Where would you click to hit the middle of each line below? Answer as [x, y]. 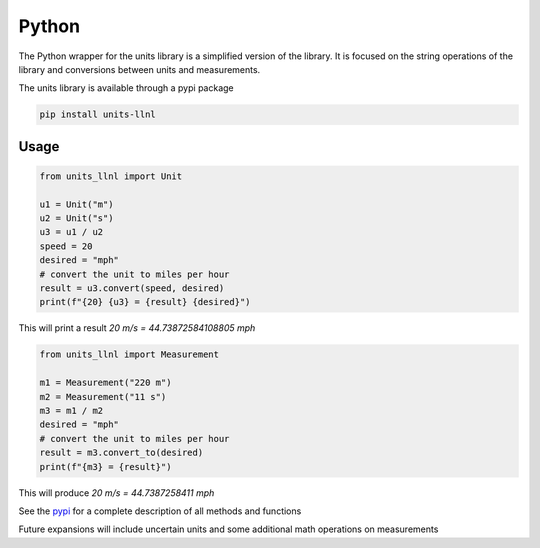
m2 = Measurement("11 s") [103, 396]
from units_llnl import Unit [111, 176]
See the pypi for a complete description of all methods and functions [160, 511]
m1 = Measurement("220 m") [105, 383]
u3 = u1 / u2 [71, 232]
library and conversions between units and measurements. [139, 69]
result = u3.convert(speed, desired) [132, 288]
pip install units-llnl [98, 114]
